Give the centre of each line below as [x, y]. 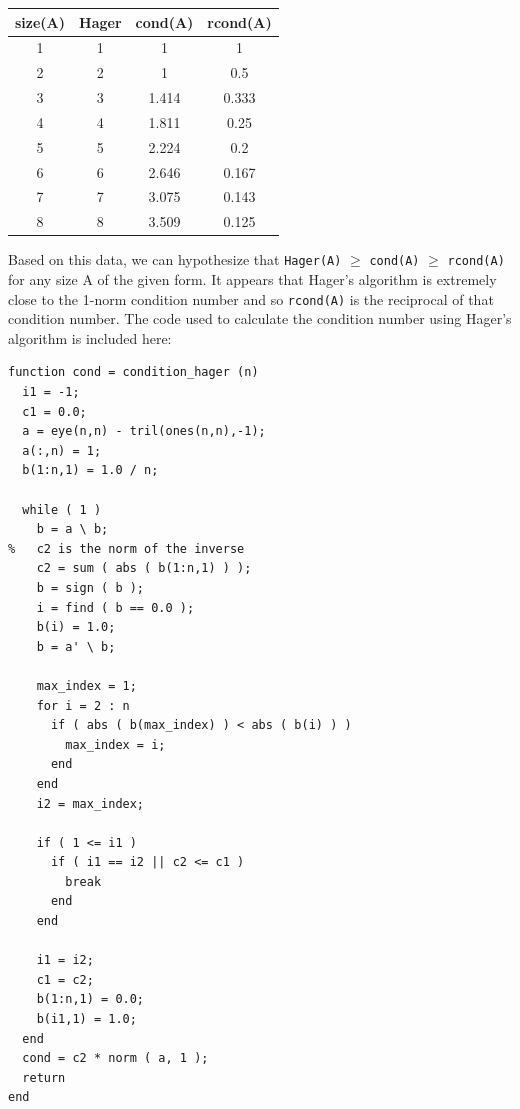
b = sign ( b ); [90, 587]
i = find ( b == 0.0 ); [115, 607]
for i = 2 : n [83, 705]
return [44, 1077]
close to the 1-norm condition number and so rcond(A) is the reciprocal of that [251, 298]
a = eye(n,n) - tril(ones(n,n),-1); [144, 431]
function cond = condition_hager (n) [133, 372]
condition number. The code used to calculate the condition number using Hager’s [260, 318]
